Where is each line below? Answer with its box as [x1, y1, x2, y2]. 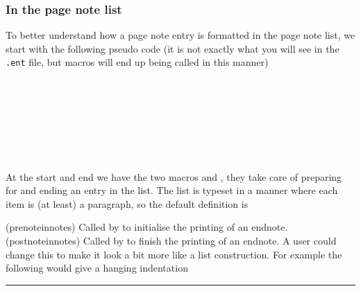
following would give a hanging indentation [6, 261, 188, 275]
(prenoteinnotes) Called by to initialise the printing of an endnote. [6, 220, 288, 234]
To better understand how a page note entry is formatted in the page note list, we [6, 28, 355, 42]
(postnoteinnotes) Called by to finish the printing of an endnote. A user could [6, 233, 337, 247]
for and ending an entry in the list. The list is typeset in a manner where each [6, 183, 338, 197]
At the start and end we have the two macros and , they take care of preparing [6, 169, 342, 184]
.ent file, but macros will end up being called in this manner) [6, 55, 269, 69]
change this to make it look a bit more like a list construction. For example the [6, 247, 342, 261]
